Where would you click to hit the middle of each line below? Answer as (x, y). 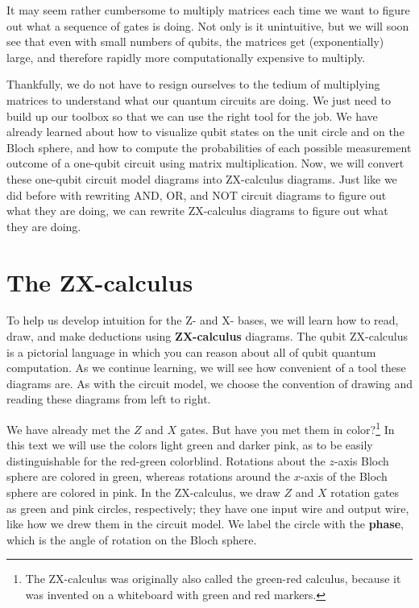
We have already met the (68, 429)
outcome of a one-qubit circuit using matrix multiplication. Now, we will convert (205, 163)
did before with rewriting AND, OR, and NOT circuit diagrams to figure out (197, 194)
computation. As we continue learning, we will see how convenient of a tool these (206, 368)
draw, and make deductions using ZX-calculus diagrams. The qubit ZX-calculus (207, 336)
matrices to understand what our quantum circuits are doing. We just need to (199, 99)
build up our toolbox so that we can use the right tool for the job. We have (192, 116)
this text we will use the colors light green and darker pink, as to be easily (190, 445)
